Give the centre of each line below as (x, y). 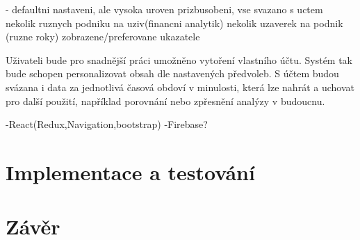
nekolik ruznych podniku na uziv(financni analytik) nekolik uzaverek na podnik (174, 23)
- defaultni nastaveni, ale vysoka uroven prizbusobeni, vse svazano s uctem (164, 9)
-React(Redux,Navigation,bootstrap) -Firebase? (107, 124)
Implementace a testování (130, 171)
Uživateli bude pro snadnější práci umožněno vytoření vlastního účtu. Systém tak (179, 59)
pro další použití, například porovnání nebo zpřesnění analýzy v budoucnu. (165, 101)
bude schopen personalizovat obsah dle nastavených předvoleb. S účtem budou (172, 73)
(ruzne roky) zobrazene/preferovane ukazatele (103, 37)
